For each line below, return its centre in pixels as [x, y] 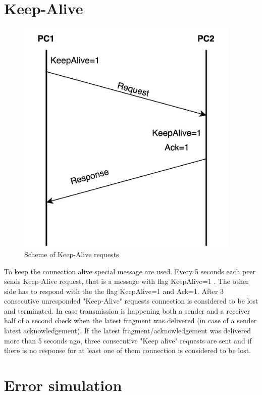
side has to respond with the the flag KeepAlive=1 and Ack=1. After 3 [114, 291]
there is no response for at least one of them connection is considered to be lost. [128, 350]
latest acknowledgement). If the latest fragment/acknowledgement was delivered [128, 331]
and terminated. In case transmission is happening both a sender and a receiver [127, 310]
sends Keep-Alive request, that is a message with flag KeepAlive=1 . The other [126, 281]
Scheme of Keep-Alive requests [72, 254]
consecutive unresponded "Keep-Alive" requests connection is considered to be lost [131, 301]
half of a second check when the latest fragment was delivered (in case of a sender [130, 320]
